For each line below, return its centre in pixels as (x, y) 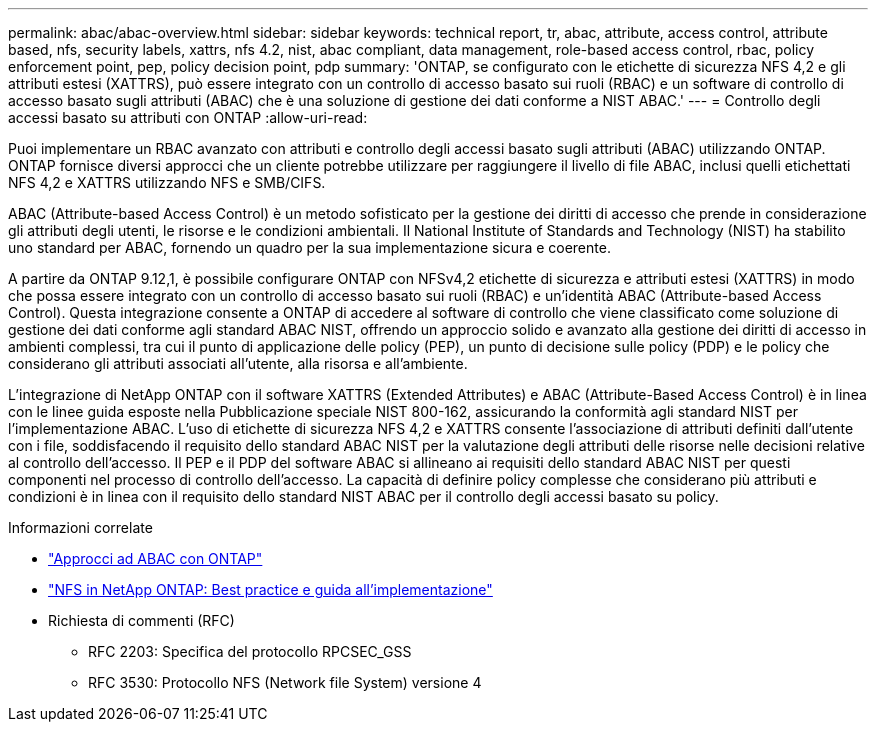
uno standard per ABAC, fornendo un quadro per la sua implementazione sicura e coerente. (309, 247)
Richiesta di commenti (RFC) (141, 620)
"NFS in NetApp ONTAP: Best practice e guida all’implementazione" (270, 589)
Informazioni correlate (80, 527)
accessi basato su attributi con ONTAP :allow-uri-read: (188, 117)
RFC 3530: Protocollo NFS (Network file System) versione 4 (285, 682)
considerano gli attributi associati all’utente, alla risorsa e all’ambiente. (238, 363)
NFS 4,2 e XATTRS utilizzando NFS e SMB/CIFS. (167, 182)
